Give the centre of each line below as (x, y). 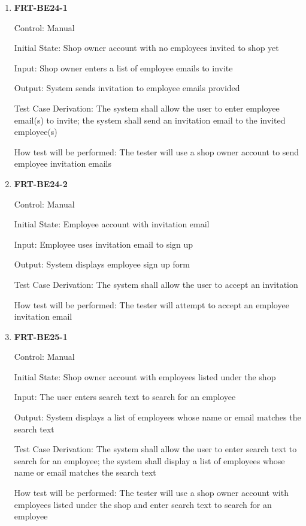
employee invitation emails (63, 163)
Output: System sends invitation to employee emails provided (127, 88)
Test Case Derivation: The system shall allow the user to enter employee (147, 108)
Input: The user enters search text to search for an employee (125, 397)
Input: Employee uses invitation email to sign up (104, 244)
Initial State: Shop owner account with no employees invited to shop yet (146, 48)
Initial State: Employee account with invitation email (112, 224)
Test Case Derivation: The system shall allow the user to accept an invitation (156, 284)
